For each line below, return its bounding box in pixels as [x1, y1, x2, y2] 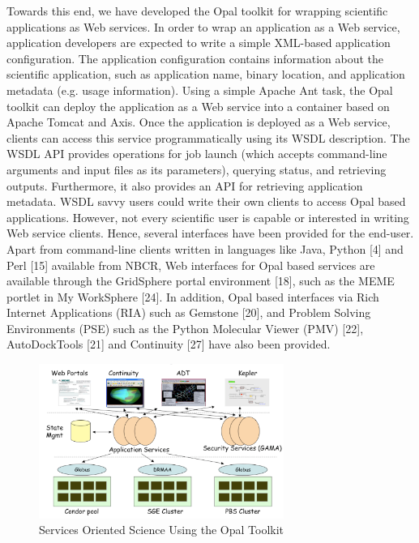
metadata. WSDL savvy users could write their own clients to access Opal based [6, 193, 406, 210]
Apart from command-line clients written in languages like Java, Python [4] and [6, 240, 404, 257]
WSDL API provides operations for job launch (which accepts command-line [6, 145, 387, 162]
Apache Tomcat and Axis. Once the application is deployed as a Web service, [6, 113, 391, 130]
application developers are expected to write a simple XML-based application [6, 34, 391, 51]
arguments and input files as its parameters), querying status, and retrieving [6, 160, 387, 177]
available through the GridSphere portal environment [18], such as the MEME [6, 272, 395, 289]
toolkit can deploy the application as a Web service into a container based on [6, 97, 390, 114]
